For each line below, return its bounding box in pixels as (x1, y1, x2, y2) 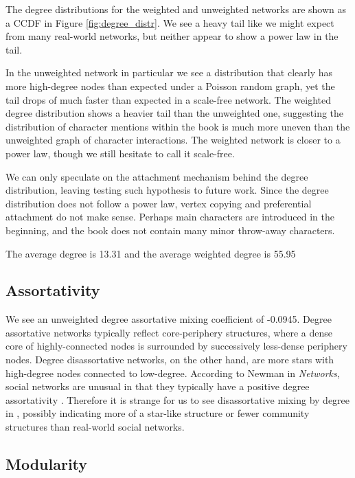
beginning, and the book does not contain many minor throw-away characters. (5, 223, 335, 237)
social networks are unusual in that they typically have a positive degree (5, 379, 310, 394)
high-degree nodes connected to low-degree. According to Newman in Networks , (5, 365, 340, 380)
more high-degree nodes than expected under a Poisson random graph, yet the (5, 78, 335, 93)
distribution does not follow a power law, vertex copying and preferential (5, 196, 312, 210)
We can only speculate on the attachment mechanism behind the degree (5, 169, 308, 183)
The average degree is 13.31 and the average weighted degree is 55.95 (5, 246, 296, 260)
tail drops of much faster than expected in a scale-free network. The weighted (5, 92, 332, 106)
